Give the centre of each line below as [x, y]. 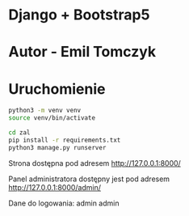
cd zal [19, 133]
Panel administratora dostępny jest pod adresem [89, 179]
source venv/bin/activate [52, 118]
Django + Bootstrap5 [79, 15]
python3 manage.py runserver [57, 147]
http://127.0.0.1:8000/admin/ [55, 187]
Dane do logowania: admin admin [64, 203]
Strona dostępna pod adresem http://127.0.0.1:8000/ [95, 163]
